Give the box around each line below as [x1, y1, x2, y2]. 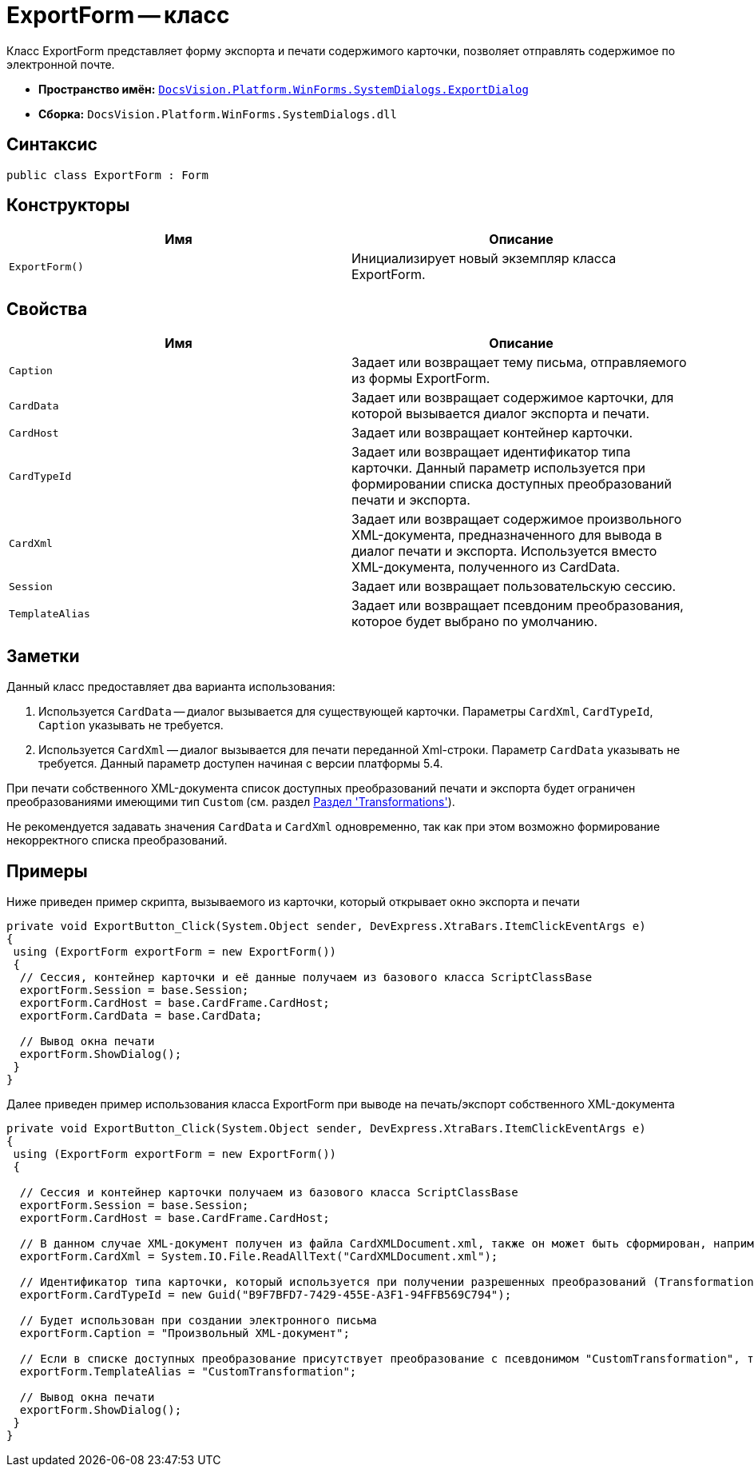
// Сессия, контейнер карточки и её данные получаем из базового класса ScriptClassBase [19, 970, 593, 984]
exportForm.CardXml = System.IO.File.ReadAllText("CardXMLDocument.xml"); [19, 1249, 498, 1263]
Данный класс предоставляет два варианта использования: [6, 680, 335, 694]
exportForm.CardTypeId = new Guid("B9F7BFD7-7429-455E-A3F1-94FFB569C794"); [19, 1287, 512, 1301]
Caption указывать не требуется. [38, 718, 224, 733]
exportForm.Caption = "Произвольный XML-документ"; [19, 1326, 350, 1339]
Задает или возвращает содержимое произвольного [351, 511, 682, 528]
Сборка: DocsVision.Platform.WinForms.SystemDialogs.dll [38, 106, 397, 121]
